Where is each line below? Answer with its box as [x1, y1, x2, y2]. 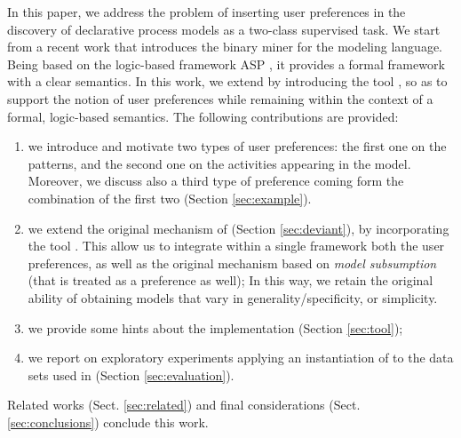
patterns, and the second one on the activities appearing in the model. [28, 154, 411, 172]
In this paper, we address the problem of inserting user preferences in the [7, 3, 406, 20]
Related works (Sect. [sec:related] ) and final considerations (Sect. [7, 395, 361, 414]
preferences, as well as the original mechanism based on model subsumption [28, 253, 437, 272]
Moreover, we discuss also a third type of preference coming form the [28, 171, 404, 190]
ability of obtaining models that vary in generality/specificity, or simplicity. [28, 288, 438, 307]
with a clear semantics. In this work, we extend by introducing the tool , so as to [7, 72, 448, 91]
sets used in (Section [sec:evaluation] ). [28, 365, 234, 384]
